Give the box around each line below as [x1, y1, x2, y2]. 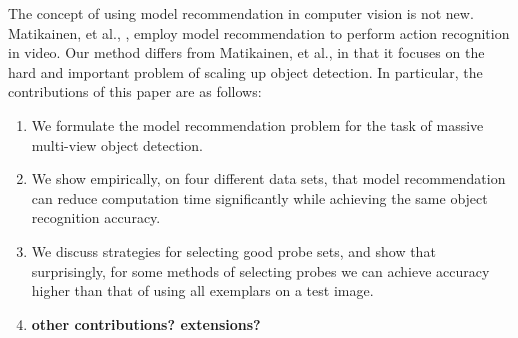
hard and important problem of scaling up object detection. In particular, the [8, 61, 483, 82]
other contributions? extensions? [31, 313, 261, 334]
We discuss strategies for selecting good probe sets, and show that [31, 240, 436, 261]
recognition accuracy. [31, 207, 161, 228]
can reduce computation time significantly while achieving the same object [31, 187, 488, 208]
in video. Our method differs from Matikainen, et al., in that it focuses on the [8, 42, 485, 63]
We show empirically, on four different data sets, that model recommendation [31, 168, 506, 189]
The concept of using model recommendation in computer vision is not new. [8, 3, 474, 23]
